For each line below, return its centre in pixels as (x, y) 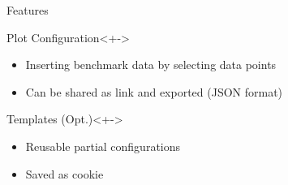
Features (28, 10)
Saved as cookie (64, 173)
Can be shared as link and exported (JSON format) (154, 91)
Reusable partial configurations (103, 146)
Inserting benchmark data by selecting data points (151, 65)
